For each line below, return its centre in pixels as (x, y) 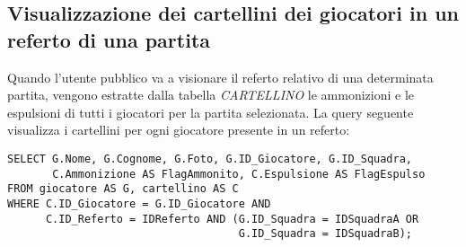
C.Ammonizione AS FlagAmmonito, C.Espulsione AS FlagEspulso (239, 174)
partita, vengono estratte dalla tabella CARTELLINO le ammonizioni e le (211, 95)
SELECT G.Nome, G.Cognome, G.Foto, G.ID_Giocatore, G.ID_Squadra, (210, 159)
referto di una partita (109, 39)
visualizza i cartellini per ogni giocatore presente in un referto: (179, 130)
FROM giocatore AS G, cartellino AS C (123, 189)
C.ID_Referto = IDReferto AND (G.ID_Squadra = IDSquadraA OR (232, 219)
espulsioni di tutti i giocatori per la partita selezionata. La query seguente (211, 112)
